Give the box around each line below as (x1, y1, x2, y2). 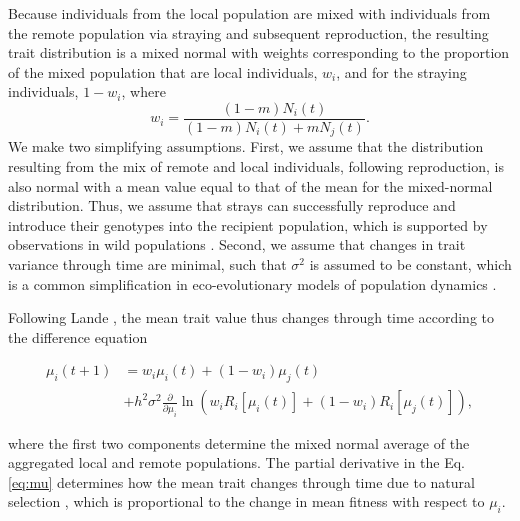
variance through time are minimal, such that (8, 254, 287, 275)
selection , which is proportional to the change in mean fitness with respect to (8, 491, 485, 512)
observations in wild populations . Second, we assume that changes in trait (8, 234, 466, 255)
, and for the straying (336, 61, 467, 82)
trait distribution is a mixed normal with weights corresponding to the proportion (8, 42, 510, 63)
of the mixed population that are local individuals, (8, 61, 318, 82)
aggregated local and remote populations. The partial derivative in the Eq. (8, 452, 466, 473)
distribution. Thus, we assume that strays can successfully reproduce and (8, 195, 456, 216)
